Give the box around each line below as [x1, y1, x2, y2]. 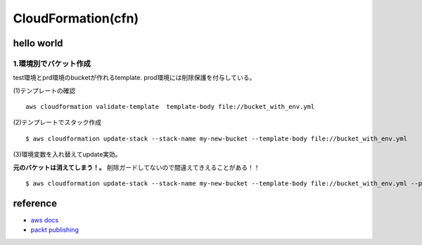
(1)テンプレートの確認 [13, 86, 76, 95]
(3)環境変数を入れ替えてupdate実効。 [13, 150, 122, 159]
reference [13, 197, 58, 209]
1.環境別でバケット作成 [13, 58, 91, 68]
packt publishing [30, 225, 79, 234]
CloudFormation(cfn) [13, 11, 139, 26]
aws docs [30, 216, 59, 224]
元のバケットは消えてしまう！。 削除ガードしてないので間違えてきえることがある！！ [13, 163, 260, 171]
